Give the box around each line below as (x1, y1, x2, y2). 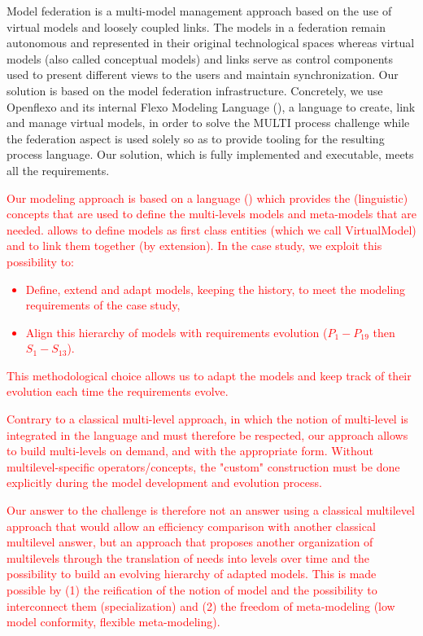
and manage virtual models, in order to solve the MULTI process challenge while (7, 114, 410, 131)
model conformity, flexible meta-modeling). (7, 613, 220, 630)
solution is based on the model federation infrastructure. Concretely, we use (7, 81, 383, 99)
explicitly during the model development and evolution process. (7, 474, 322, 491)
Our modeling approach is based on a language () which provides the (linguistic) (7, 189, 408, 206)
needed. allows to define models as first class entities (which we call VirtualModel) (7, 221, 416, 238)
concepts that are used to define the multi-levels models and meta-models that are (7, 205, 417, 222)
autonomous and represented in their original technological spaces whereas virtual (7, 34, 415, 51)
